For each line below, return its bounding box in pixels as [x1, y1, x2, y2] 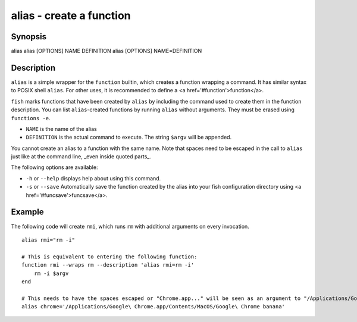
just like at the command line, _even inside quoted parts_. [11, 153, 151, 160]
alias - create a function [11, 9, 131, 22]
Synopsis [11, 32, 47, 42]
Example [11, 207, 44, 217]
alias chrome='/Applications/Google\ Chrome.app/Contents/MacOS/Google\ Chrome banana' [21, 304, 286, 310]
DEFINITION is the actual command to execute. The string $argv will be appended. [26, 134, 232, 141]
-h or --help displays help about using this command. [26, 174, 161, 182]
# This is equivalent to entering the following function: [21, 253, 198, 260]
